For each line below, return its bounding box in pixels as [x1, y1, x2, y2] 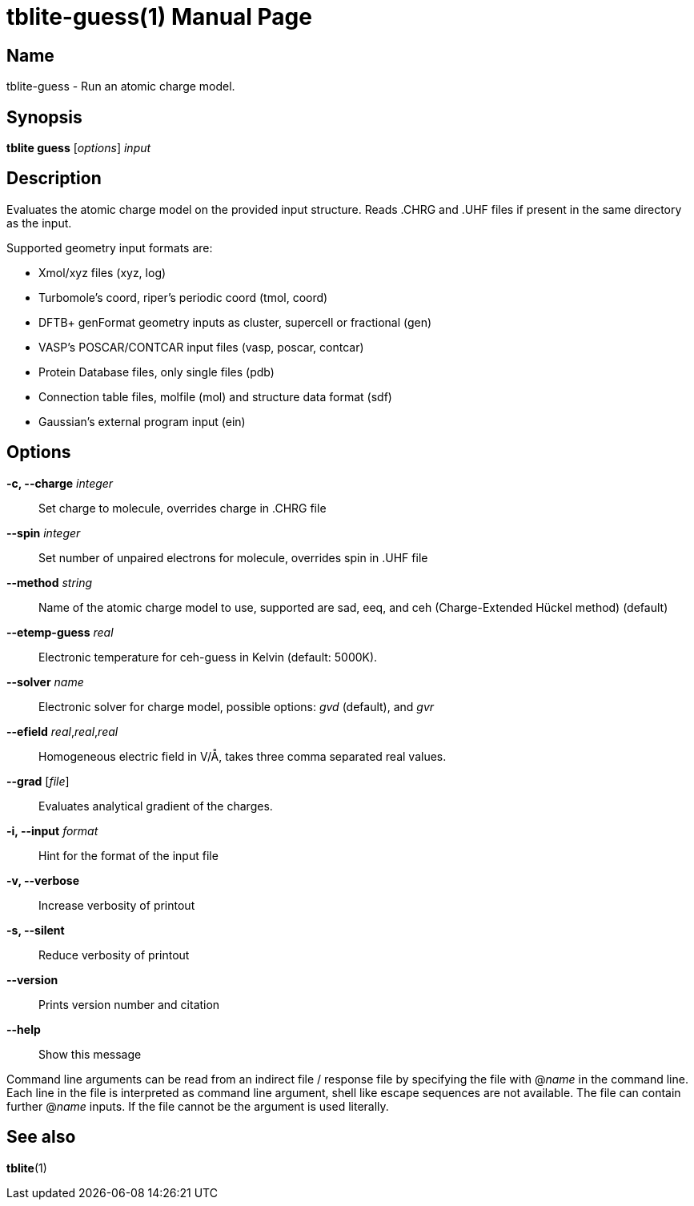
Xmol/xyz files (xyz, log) [38, 265, 166, 279]
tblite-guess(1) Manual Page [6, 3, 312, 30]
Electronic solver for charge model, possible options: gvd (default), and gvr [38, 699, 435, 714]
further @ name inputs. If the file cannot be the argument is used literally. [6, 1099, 389, 1113]
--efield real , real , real [6, 724, 118, 738]
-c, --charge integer [6, 476, 114, 490]
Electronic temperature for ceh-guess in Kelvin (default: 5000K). [38, 649, 378, 664]
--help [6, 1022, 41, 1036]
